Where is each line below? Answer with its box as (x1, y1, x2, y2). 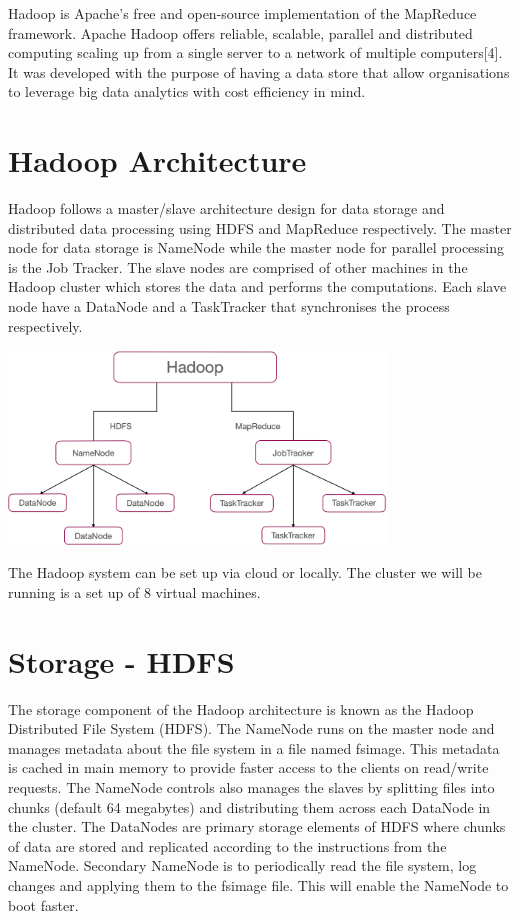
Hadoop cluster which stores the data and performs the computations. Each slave (8, 276, 507, 297)
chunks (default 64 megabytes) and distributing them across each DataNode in (8, 796, 491, 817)
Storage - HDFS (8, 640, 235, 681)
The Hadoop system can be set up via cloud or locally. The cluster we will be (8, 562, 483, 583)
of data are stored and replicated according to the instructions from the (8, 835, 447, 856)
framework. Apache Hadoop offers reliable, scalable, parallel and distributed (8, 22, 473, 43)
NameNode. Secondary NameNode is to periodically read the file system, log (8, 855, 477, 876)
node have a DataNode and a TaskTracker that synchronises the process (8, 296, 450, 317)
